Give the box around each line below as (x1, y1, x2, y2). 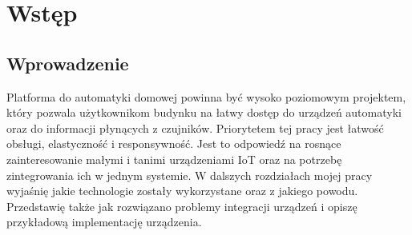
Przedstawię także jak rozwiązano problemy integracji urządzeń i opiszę (6, 197, 357, 214)
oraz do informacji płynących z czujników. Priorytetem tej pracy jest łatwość (6, 119, 384, 136)
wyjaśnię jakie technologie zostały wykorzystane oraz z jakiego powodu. (6, 182, 358, 199)
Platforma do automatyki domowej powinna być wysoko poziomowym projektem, (6, 88, 406, 105)
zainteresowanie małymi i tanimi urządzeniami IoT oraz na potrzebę (6, 150, 342, 167)
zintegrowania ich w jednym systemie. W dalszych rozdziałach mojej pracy (6, 166, 373, 183)
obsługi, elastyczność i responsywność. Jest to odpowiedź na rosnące (6, 135, 341, 152)
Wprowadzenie (6, 50, 129, 75)
